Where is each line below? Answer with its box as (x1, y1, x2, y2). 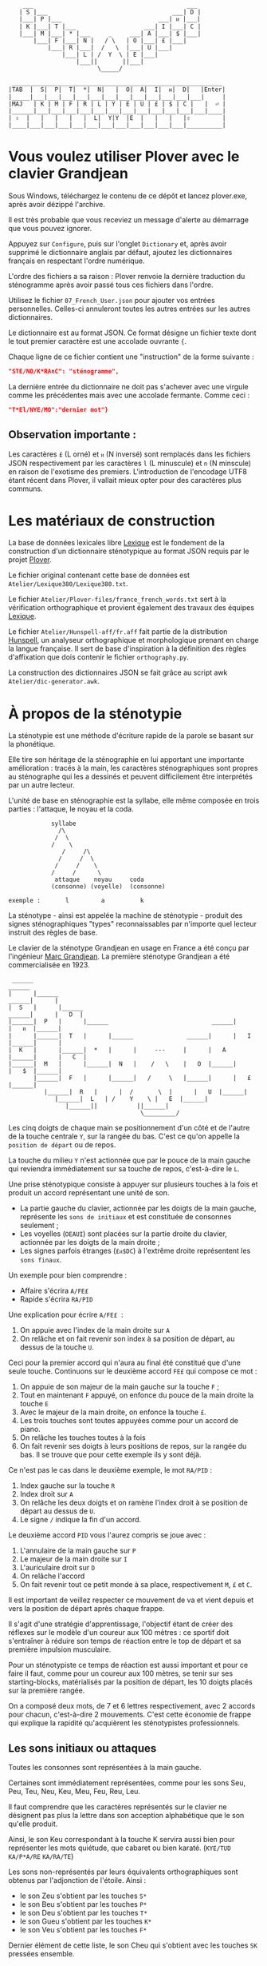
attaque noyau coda (54, 875, 145, 884)
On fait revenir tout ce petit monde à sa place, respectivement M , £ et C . (19, 1580, 253, 1589)
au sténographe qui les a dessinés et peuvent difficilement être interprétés (8, 772, 253, 781)
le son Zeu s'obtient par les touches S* (19, 1891, 147, 1900)
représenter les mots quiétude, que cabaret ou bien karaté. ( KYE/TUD (8, 1843, 231, 1852)
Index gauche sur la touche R (19, 1481, 116, 1490)
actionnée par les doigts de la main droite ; (19, 1238, 160, 1247)
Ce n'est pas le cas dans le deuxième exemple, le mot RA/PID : (8, 1466, 213, 1475)
